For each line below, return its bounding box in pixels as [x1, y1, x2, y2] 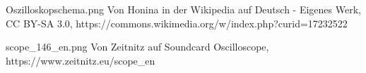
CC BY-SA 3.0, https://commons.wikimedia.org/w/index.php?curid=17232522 [6, 15, 348, 30]
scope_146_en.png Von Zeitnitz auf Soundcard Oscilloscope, [6, 39, 269, 54]
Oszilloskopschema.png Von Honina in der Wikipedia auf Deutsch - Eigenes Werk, [6, 2, 361, 16]
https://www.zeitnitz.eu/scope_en [6, 53, 155, 67]
